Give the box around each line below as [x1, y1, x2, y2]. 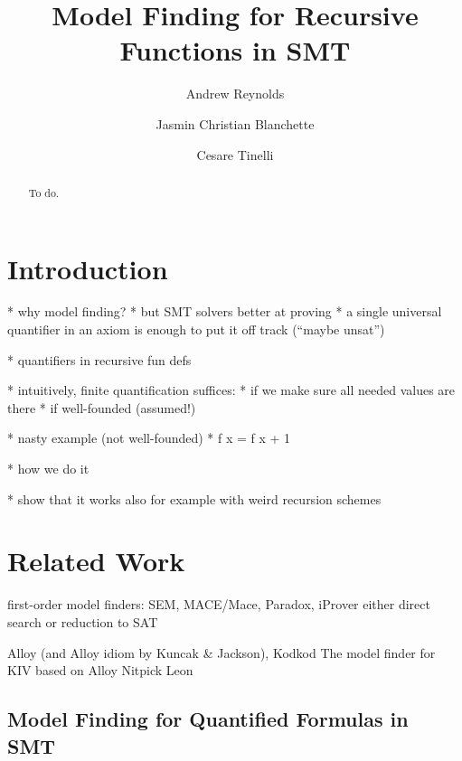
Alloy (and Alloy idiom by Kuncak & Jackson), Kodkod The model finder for [7, 643, 436, 662]
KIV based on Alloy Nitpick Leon [7, 661, 193, 680]
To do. [28, 184, 60, 200]
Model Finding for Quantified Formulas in [7, 705, 409, 733]
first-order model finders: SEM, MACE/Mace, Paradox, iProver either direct [7, 595, 430, 614]
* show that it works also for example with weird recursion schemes [7, 489, 382, 508]
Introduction [7, 249, 168, 287]
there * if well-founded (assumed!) [7, 398, 196, 417]
